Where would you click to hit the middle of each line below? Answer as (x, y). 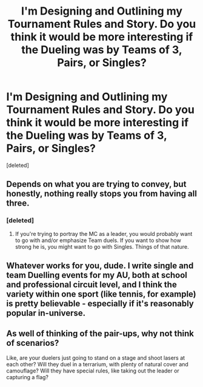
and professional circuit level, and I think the (92, 285)
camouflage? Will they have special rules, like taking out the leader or (93, 371)
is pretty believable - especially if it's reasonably (100, 304)
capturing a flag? (27, 377)
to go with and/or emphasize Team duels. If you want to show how (98, 240)
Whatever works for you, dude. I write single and (100, 266)
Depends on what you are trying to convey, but (96, 184)
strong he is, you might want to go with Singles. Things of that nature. (102, 246)
